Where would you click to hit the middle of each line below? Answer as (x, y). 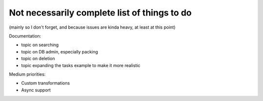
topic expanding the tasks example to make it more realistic (81, 65)
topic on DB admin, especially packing (60, 51)
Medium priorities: (27, 74)
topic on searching (40, 45)
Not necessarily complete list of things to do (100, 13)
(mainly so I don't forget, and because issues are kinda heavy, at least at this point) (92, 27)
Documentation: (25, 36)
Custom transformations (46, 83)
